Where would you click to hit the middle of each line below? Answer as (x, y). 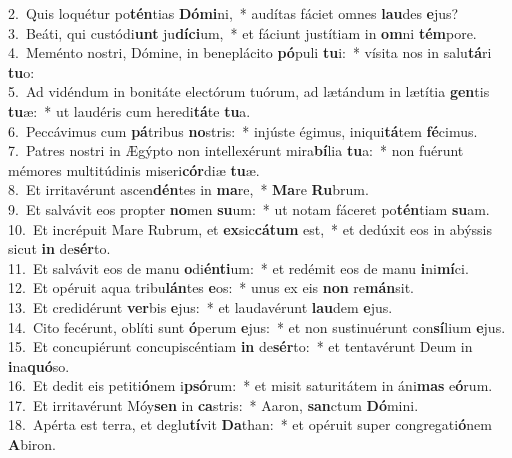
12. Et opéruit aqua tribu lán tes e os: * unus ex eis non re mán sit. (211, 287)
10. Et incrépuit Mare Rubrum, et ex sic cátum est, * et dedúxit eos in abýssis (250, 228)
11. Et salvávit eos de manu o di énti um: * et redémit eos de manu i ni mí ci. (238, 267)
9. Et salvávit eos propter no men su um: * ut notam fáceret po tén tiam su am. (249, 208)
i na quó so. (39, 365)
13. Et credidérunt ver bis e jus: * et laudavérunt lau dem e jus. (200, 306)
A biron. (32, 444)
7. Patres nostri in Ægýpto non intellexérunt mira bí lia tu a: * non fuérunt (236, 150)
